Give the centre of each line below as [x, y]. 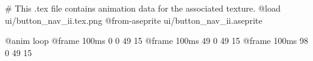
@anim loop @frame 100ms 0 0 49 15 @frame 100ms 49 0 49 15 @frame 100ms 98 [157, 41]
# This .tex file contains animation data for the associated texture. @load [143, 8]
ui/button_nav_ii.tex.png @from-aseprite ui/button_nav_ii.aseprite [134, 20]
